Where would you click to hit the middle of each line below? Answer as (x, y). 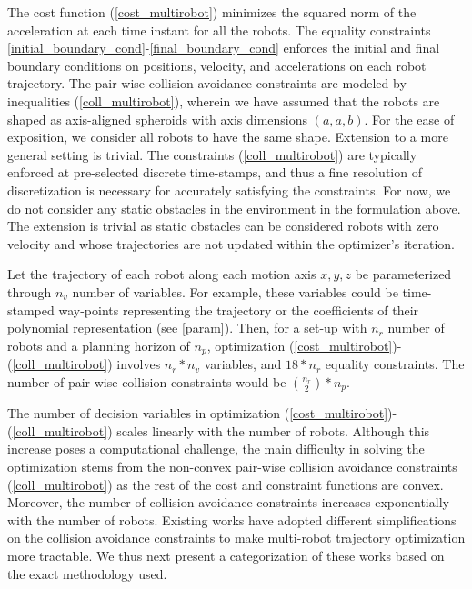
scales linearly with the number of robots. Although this (273, 430)
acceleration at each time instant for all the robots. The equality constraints (219, 30)
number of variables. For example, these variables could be (235, 291)
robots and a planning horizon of (99, 345)
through (30, 291)
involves (139, 364)
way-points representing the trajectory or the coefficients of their (239, 309)
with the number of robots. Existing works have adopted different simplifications (232, 519)
